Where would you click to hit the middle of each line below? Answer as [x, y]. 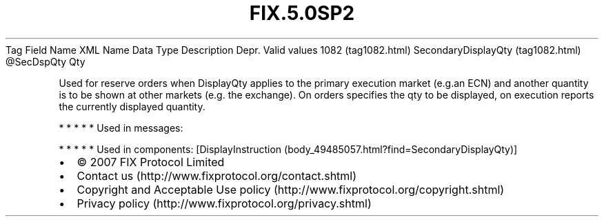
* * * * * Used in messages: [121, 128]
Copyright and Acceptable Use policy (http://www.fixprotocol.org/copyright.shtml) [291, 189]
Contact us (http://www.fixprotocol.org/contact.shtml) [217, 175]
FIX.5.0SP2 [302, 13]
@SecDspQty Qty [46, 61]
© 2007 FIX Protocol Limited [151, 162]
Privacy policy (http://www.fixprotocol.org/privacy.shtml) [224, 203]
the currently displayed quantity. [132, 106]
